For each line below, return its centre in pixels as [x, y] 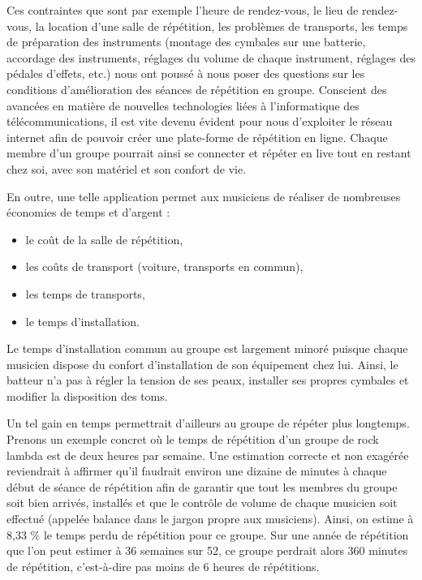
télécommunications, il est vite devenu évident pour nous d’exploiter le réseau [200, 121]
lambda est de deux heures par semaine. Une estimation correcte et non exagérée [208, 455]
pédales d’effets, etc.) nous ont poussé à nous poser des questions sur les [186, 73]
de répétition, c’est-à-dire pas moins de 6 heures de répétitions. [163, 566]
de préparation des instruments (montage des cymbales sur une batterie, [186, 42]
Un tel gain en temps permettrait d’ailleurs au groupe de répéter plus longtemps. [208, 423]
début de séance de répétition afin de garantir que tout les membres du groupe [202, 486]
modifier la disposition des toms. [87, 395]
